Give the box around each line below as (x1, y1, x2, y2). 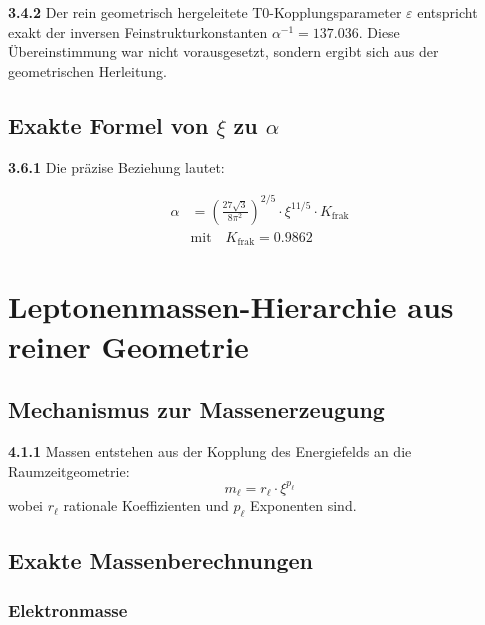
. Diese (358, 21, 400, 42)
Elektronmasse (8, 597, 128, 622)
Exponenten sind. (250, 495, 357, 516)
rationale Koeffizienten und (63, 495, 229, 516)
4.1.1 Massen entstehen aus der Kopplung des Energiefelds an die (8, 440, 412, 461)
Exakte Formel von (8, 109, 209, 140)
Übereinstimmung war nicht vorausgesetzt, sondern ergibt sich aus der (8, 41, 439, 62)
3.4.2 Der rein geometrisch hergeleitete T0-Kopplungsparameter (8, 2, 402, 22)
